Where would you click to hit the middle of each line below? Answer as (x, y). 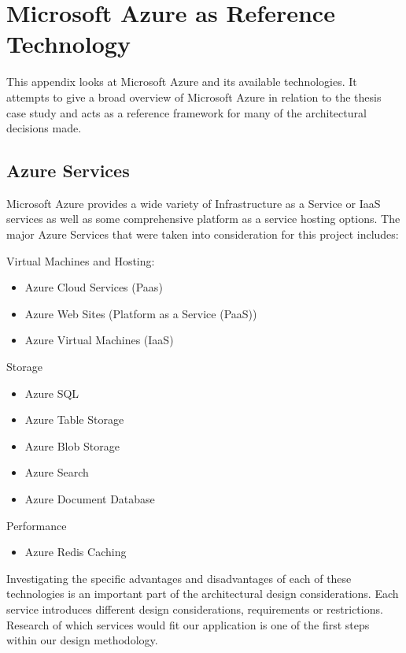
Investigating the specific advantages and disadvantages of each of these (179, 578)
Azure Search (57, 472)
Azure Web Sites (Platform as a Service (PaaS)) (141, 313)
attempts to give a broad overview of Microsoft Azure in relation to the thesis (194, 96)
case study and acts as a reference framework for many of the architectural (186, 112)
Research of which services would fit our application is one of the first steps (188, 624)
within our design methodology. (82, 640)
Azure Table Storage (74, 419)
